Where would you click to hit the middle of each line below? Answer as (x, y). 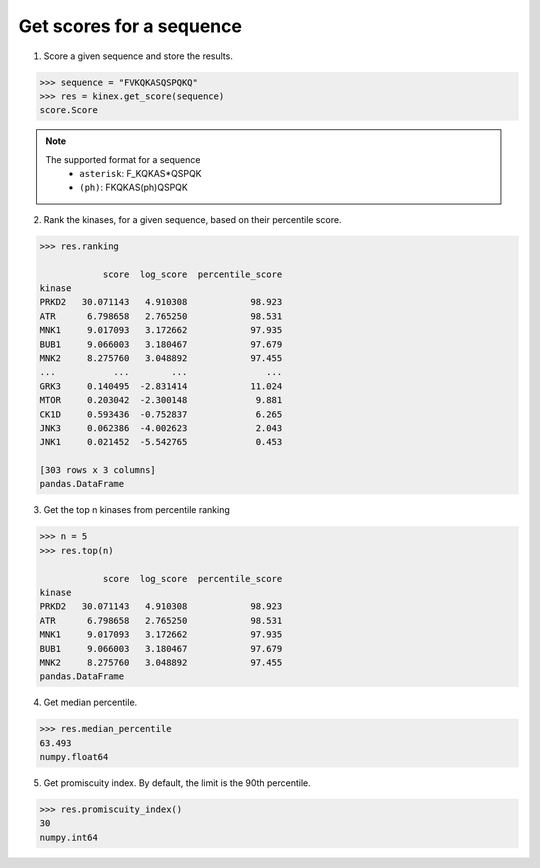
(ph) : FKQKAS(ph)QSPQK (134, 187)
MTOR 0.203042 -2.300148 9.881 (161, 400)
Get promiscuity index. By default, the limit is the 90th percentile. (177, 783)
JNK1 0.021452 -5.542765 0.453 (161, 442)
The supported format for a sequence (123, 159)
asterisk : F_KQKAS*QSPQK (140, 174)
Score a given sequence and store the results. (138, 56)
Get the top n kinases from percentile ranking (136, 510)
